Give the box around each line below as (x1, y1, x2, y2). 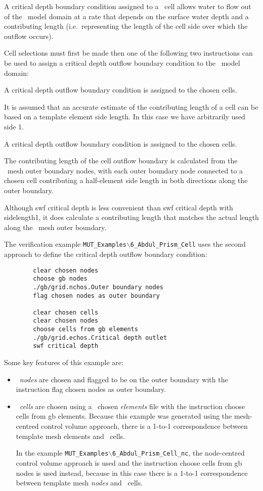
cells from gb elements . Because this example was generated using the (16, 411, 232, 421)
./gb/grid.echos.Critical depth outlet (33, 334, 167, 341)
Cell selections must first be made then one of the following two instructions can (4, 48, 253, 58)
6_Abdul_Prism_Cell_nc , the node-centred (112, 448, 245, 458)
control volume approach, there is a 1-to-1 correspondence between (41, 421, 248, 431)
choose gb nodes (33, 275, 87, 283)
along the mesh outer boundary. (4, 221, 107, 232)
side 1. (4, 121, 24, 131)
